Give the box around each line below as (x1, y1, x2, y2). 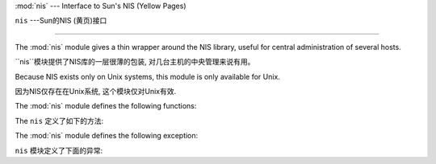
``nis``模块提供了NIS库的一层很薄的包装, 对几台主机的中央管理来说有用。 (15, 57, 255, 67)
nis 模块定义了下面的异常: (15, 146, 103, 155)
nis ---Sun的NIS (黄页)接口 (15, 16, 107, 26)
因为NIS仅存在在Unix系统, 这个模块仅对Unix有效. (15, 86, 177, 96)
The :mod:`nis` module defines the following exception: (15, 131, 199, 141)
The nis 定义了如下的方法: (15, 116, 104, 125)
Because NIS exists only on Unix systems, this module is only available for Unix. (15, 72, 280, 81)
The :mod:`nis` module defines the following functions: (15, 101, 197, 111)
